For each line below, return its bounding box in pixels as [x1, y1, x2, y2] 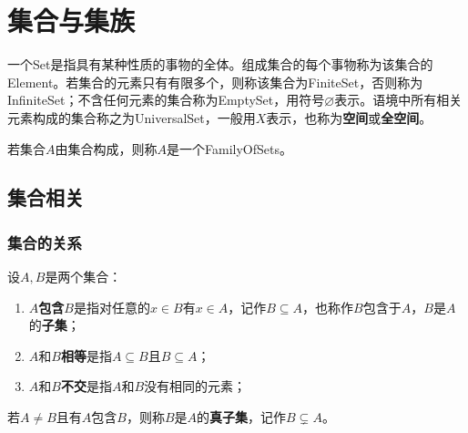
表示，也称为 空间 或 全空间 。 [266, 108, 432, 127]
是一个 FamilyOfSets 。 [167, 139, 292, 158]
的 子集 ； [28, 315, 80, 335]
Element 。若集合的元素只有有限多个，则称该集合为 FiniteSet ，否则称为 [7, 72, 423, 91]
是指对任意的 [73, 297, 150, 316]
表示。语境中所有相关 [334, 90, 463, 109]
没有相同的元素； [144, 376, 247, 396]
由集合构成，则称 [55, 139, 158, 158]
